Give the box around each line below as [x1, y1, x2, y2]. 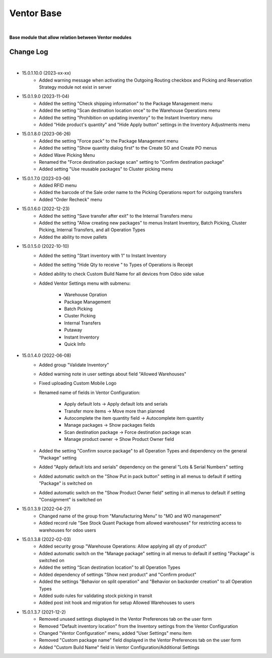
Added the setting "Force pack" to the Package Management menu [39, 138, 179, 144]
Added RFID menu [39, 182, 77, 188]
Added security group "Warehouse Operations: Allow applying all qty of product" [39, 543, 208, 549]
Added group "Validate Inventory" [39, 362, 109, 368]
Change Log [9, 47, 48, 56]
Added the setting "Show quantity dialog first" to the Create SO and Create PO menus [39, 145, 217, 151]
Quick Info [64, 341, 86, 347]
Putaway [64, 327, 83, 333]
